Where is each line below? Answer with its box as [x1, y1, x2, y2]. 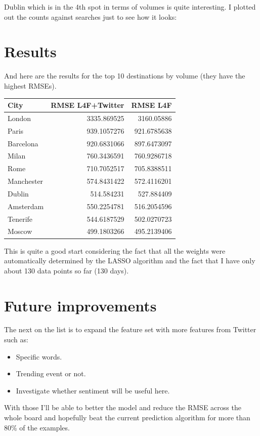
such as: [4, 334, 28, 345]
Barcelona [8, 138, 38, 148]
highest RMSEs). [4, 80, 57, 91]
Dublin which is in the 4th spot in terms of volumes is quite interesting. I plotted [4, 2, 256, 12]
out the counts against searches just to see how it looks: [4, 11, 177, 22]
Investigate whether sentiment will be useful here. [16, 385, 170, 395]
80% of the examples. [4, 422, 70, 432]
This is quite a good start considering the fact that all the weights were [4, 245, 226, 256]
